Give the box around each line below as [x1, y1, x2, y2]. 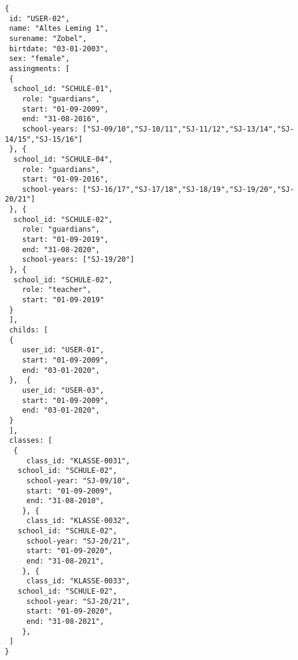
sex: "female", [9, 54, 70, 63]
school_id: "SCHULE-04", [13, 154, 113, 163]
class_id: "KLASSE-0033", [26, 577, 130, 586]
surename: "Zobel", [9, 34, 87, 43]
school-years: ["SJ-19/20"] [22, 255, 135, 264]
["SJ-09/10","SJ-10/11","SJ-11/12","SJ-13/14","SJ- [82, 124, 294, 133]
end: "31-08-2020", [22, 245, 100, 254]
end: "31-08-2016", [22, 115, 100, 124]
